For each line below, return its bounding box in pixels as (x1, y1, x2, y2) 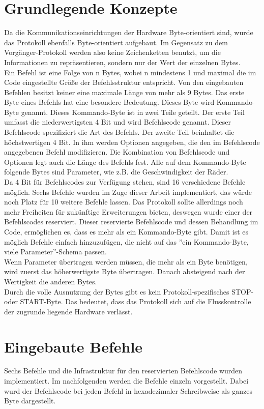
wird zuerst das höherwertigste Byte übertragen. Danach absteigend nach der (4, 266, 245, 277)
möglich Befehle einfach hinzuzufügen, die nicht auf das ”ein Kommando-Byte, (4, 236, 249, 247)
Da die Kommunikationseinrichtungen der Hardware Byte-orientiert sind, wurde (4, 27, 253, 38)
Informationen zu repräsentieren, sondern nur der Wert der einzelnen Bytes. (4, 56, 241, 67)
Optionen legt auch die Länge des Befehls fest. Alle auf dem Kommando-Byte (4, 156, 246, 167)
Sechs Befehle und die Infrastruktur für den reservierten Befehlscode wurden (4, 365, 243, 376)
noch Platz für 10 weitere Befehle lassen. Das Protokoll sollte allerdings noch (4, 196, 243, 207)
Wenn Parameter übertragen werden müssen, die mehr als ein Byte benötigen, (4, 256, 248, 267)
